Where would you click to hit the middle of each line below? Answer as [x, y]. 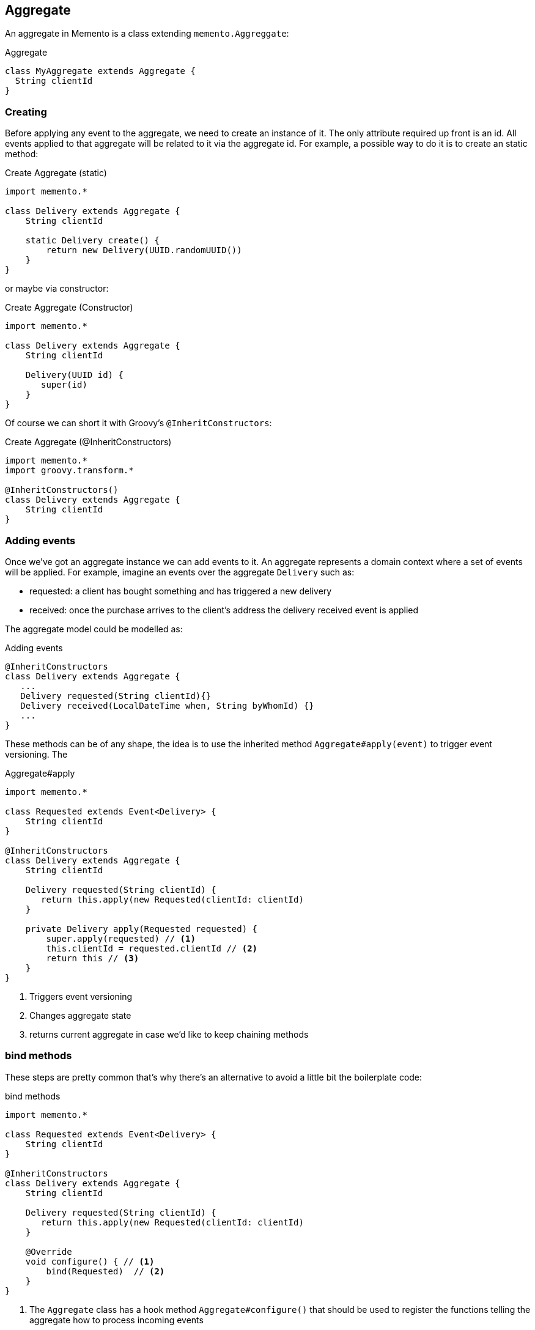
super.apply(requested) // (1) [121, 938]
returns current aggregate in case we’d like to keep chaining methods [169, 1034]
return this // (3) [93, 958]
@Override [49, 1251]
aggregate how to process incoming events [116, 1320]
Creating [26, 112]
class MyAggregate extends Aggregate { [100, 71]
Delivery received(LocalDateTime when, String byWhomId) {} [167, 705]
